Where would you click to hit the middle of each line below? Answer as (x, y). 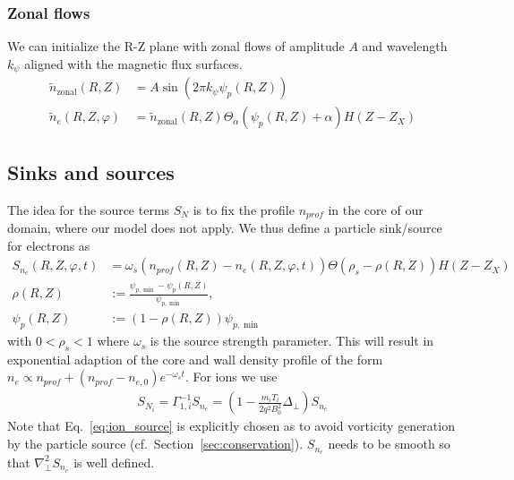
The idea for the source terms (89, 209)
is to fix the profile (244, 209)
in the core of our (376, 209)
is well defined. (114, 462)
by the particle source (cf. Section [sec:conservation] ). (155, 444)
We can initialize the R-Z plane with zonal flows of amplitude (176, 46)
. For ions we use (231, 377)
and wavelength (405, 46)
